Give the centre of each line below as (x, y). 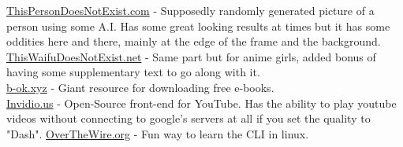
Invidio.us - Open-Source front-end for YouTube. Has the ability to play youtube (201, 103)
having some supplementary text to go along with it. (133, 72)
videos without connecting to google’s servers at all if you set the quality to (188, 118)
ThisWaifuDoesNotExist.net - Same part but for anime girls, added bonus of (191, 56)
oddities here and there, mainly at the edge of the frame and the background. (194, 41)
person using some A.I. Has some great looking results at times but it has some (198, 26)
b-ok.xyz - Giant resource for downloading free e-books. (140, 87)
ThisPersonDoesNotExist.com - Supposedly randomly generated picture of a (190, 10)
